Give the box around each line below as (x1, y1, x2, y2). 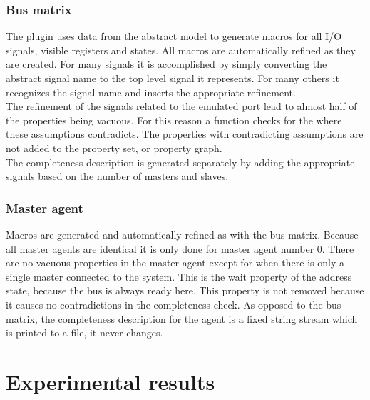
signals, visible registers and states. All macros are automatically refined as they (6, 42, 356, 57)
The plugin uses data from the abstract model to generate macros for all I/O (6, 29, 342, 44)
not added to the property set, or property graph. (6, 140, 222, 155)
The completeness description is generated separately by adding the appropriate (6, 154, 355, 169)
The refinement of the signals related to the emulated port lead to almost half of (6, 99, 357, 114)
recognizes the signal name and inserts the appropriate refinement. (6, 84, 296, 99)
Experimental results (6, 366, 215, 396)
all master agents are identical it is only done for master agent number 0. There (6, 241, 354, 256)
